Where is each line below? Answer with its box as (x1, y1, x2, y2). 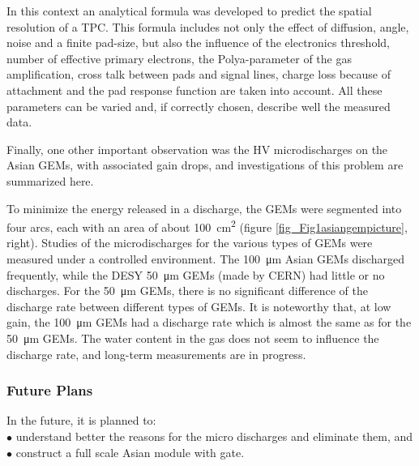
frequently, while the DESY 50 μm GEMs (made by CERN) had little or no (6, 266, 385, 283)
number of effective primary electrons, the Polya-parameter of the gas (6, 49, 352, 66)
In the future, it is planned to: (6, 412, 156, 429)
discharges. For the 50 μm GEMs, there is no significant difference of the (6, 282, 369, 299)
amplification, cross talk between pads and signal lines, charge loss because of (6, 66, 391, 83)
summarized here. (6, 172, 94, 189)
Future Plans (6, 380, 93, 400)
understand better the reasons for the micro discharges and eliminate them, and (15, 427, 413, 444)
